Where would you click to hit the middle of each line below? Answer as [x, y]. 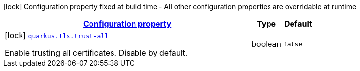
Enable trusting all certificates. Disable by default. [96, 53]
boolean [267, 44]
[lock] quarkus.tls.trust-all [57, 35]
